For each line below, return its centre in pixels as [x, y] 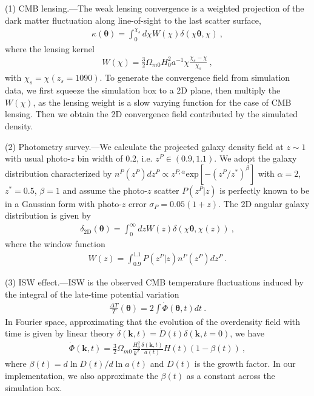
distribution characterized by [58, 173]
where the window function [55, 244]
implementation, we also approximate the [82, 376]
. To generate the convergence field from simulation [195, 77]
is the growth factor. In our [245, 364]
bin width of [100, 158]
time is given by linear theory [60, 333]
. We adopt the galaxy [256, 158]
